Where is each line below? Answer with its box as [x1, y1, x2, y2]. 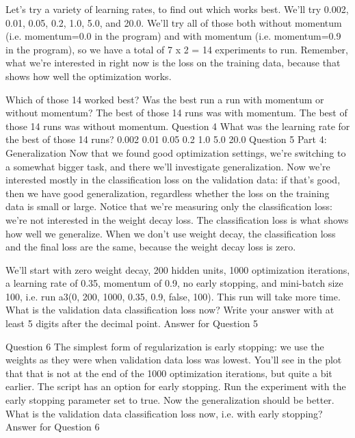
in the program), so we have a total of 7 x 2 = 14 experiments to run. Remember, [5, 42, 348, 56]
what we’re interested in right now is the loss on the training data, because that [5, 55, 341, 70]
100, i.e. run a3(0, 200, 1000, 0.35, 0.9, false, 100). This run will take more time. [5, 289, 341, 303]
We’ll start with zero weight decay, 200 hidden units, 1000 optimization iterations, [5, 262, 350, 276]
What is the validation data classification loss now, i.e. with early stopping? [5, 406, 323, 420]
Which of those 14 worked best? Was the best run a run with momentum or [5, 92, 324, 106]
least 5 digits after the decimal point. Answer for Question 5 [5, 316, 259, 331]
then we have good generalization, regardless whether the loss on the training [5, 185, 330, 200]
